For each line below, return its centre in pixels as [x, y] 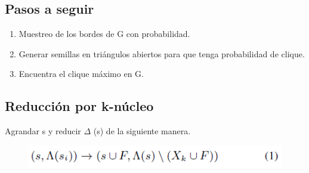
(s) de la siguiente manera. [142, 131]
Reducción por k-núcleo [79, 106]
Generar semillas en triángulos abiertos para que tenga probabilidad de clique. [162, 53]
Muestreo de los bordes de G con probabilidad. [104, 34]
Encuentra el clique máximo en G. [81, 74]
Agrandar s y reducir [43, 131]
